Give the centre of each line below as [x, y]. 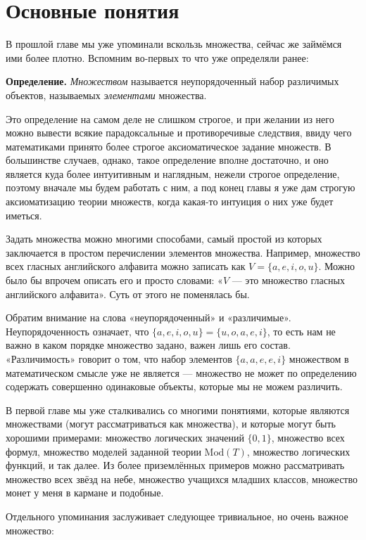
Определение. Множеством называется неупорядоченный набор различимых [172, 81]
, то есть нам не [301, 331]
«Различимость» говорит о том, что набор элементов [119, 359]
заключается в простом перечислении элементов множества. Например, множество [183, 252]
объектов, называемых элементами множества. [106, 95]
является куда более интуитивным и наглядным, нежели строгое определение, [173, 173]
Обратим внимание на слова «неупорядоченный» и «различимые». [149, 317]
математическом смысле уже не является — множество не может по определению [181, 372]
